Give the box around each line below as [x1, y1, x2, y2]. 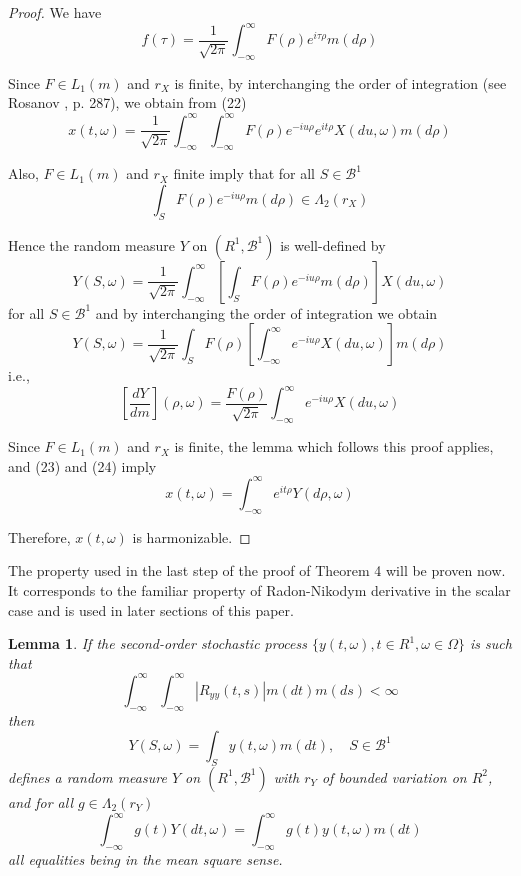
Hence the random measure [8, 234, 175, 255]
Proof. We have [8, 2, 102, 22]
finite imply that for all [173, 163, 316, 184]
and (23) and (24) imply [8, 455, 157, 476]
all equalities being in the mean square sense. [8, 848, 283, 869]
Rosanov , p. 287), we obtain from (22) [8, 92, 247, 113]
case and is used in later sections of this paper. [8, 599, 294, 620]
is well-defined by [280, 234, 386, 255]
